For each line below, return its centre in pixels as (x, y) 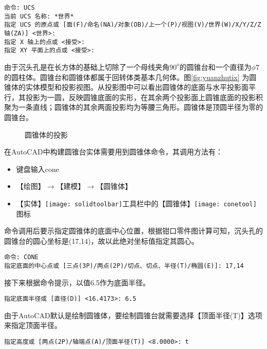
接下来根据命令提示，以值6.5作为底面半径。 (77, 282)
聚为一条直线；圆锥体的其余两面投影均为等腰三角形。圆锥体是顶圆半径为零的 (133, 107)
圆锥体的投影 (46, 134)
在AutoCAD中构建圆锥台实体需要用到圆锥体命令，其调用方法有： (113, 152)
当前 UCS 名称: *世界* (39, 16)
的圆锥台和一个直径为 (215, 66)
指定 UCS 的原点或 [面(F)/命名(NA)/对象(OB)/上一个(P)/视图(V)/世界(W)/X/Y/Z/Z (133, 25)
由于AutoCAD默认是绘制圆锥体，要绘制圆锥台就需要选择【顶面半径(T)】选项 (133, 315)
